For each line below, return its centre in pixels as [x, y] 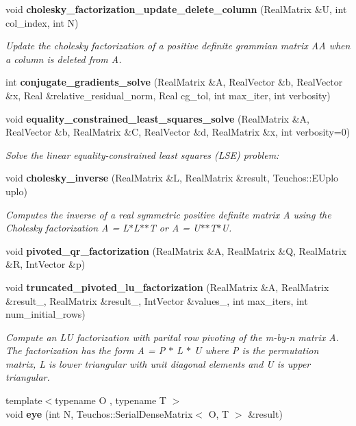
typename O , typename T [111, 400]
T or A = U [175, 228]
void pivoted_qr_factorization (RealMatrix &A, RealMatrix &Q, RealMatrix [176, 250]
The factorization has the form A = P [86, 350]
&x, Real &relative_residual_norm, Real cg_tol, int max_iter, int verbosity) [168, 95]
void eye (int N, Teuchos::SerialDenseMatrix [99, 413]
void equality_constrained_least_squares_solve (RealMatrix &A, [157, 118]
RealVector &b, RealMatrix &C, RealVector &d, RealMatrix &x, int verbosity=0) [178, 132]
